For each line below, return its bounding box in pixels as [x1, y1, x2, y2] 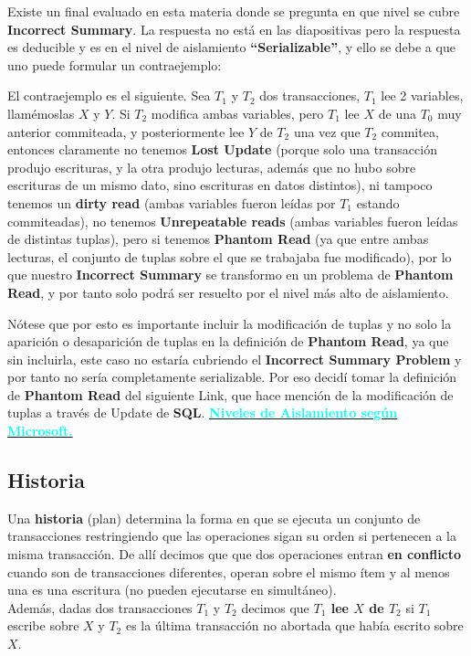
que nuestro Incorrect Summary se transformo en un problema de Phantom [7, 265, 454, 284]
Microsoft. [7, 421, 73, 440]
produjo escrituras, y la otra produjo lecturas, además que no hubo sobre [7, 157, 416, 176]
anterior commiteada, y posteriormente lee [7, 122, 245, 141]
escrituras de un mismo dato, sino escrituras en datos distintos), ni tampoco [7, 175, 433, 195]
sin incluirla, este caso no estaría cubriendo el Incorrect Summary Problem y [7, 349, 462, 368]
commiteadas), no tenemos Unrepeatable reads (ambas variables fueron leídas [7, 211, 458, 230]
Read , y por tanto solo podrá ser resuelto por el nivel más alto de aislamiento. [7, 282, 449, 302]
